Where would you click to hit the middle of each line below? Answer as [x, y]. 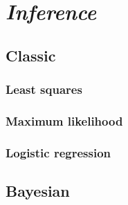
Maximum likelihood [64, 120]
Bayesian [38, 191]
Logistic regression [58, 152]
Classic [31, 55]
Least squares [44, 89]
